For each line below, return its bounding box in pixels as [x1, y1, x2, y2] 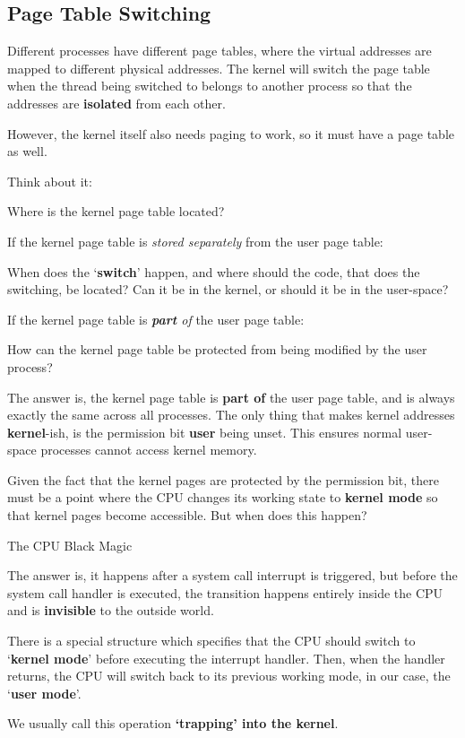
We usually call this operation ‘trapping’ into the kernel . [7, 714, 339, 733]
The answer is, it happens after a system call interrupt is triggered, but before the [7, 566, 458, 585]
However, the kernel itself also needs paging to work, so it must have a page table [7, 124, 454, 143]
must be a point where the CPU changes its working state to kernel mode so [7, 488, 438, 507]
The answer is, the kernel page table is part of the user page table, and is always [7, 387, 455, 406]
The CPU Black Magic [7, 535, 133, 554]
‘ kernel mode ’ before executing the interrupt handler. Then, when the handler [7, 648, 445, 667]
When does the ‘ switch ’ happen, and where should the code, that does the [7, 262, 420, 281]
